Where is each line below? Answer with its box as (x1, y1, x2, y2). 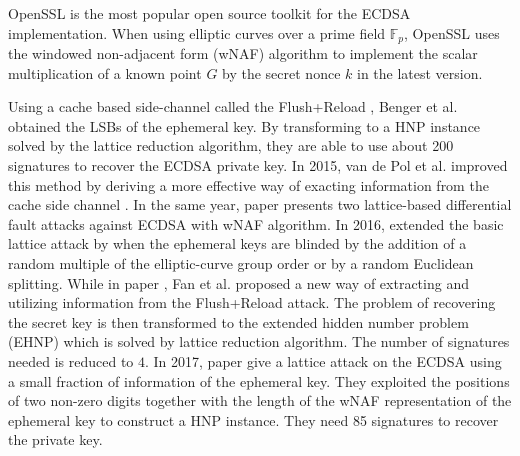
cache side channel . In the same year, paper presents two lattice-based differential (8, 194, 512, 215)
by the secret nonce (222, 62, 341, 83)
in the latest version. (356, 62, 483, 83)
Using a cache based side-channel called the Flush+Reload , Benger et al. (8, 96, 458, 117)
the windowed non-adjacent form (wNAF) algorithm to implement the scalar (8, 43, 478, 64)
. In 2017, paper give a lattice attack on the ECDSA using (145, 350, 502, 371)
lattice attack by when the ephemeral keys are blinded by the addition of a (8, 233, 467, 254)
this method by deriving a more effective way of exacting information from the (8, 174, 489, 195)
